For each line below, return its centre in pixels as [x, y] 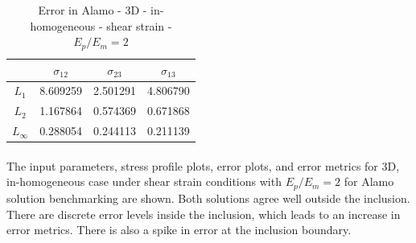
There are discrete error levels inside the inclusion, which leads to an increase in [204, 214]
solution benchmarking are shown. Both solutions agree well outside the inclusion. [208, 198]
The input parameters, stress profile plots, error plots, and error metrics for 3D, [203, 165]
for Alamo [369, 181]
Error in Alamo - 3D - [93, 10]
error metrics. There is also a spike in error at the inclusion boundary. [179, 230]
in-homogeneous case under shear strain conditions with [144, 181]
